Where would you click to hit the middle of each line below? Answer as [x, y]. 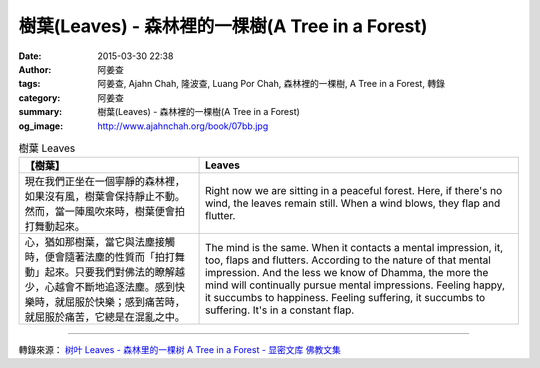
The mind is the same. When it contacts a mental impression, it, [354, 248]
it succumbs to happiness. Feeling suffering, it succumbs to [345, 298]
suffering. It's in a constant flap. [280, 310]
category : [39, 97]
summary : [40, 112]
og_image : [41, 126]
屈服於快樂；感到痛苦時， [124, 302]
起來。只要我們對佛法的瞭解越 [114, 272]
